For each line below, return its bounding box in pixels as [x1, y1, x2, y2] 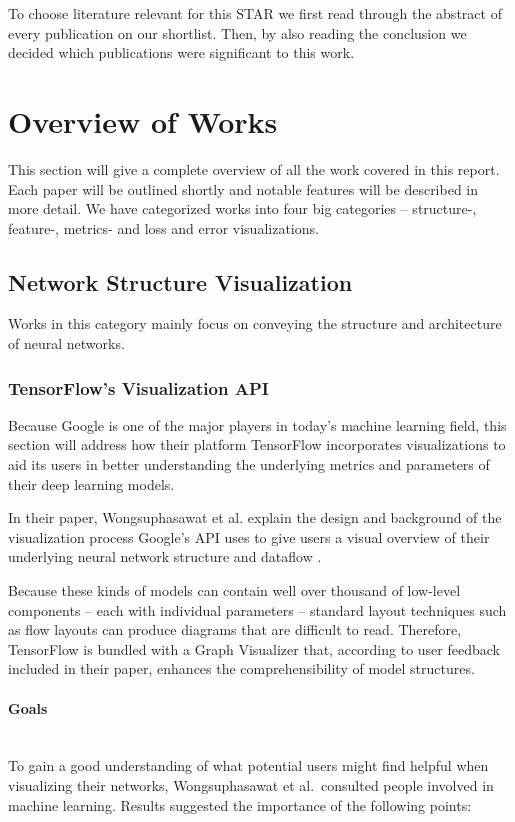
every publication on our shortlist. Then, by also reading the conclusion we [8, 22, 467, 43]
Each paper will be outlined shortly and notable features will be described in [8, 178, 479, 199]
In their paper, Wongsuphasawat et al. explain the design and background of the [8, 507, 502, 528]
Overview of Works [8, 100, 278, 141]
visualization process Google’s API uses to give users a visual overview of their [8, 526, 490, 547]
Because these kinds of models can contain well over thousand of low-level [8, 580, 461, 601]
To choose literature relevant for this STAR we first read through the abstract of [8, 3, 502, 23]
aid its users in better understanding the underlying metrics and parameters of [8, 454, 490, 475]
